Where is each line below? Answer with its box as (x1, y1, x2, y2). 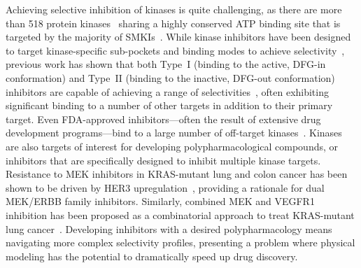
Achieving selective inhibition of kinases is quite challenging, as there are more (6, 2, 342, 16)
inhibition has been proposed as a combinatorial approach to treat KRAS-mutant (6, 207, 355, 222)
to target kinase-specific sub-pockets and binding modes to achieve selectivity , (6, 43, 345, 57)
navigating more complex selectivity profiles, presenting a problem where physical (6, 235, 355, 250)
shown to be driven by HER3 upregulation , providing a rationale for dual (6, 180, 325, 195)
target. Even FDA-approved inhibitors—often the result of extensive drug (6, 111, 321, 126)
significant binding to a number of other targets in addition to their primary (6, 98, 333, 113)
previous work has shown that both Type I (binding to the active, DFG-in (6, 57, 326, 71)
